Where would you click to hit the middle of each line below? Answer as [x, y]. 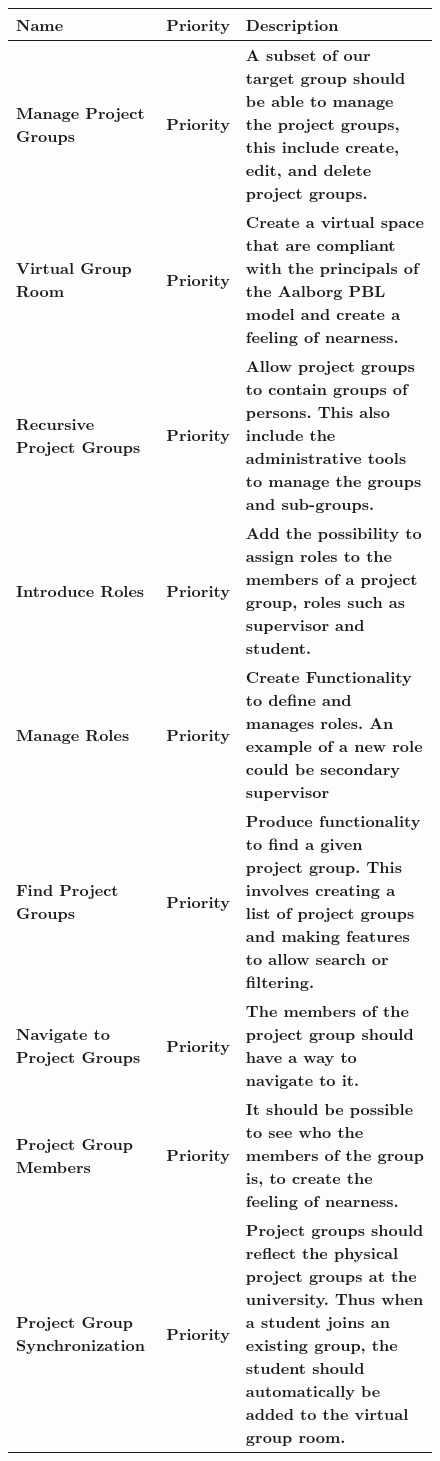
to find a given [304, 843]
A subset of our [308, 54]
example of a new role [334, 745]
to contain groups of [326, 388]
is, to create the [309, 1177]
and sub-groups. [310, 503]
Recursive [55, 423]
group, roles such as [325, 601]
